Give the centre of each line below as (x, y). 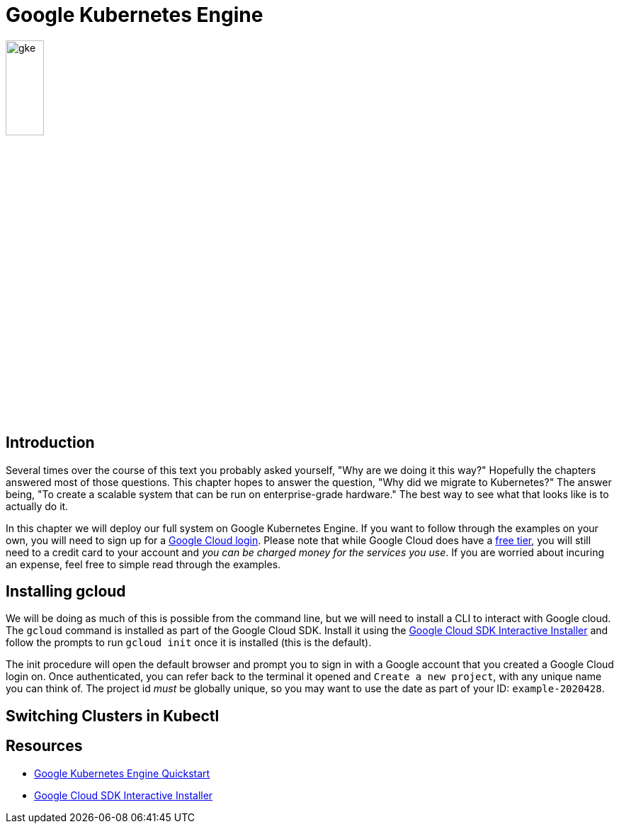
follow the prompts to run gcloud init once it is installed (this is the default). (189, 643)
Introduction (50, 443)
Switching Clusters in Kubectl (113, 716)
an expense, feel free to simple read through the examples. (143, 564)
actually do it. (37, 506)
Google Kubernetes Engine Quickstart (122, 773)
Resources (44, 746)
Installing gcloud (66, 592)
